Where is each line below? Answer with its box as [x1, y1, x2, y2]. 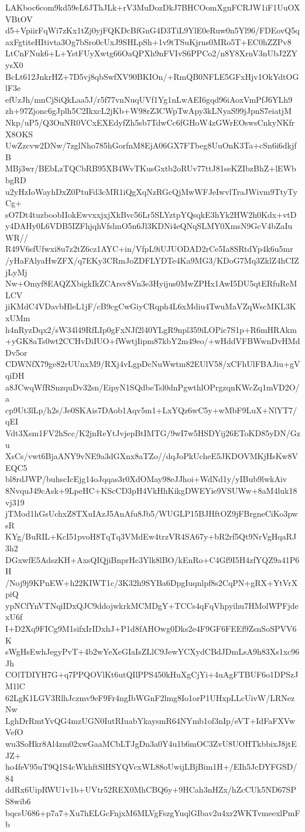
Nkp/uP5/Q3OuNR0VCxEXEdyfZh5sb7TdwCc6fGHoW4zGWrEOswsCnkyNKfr [5, 116, 295, 128]
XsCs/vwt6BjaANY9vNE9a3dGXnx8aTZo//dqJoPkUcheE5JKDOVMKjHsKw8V [5, 450, 298, 462]
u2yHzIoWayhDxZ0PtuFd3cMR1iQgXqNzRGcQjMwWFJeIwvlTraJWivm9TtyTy [5, 185, 298, 197]
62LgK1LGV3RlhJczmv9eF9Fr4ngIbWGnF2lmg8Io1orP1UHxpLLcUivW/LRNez [5, 691, 295, 703]
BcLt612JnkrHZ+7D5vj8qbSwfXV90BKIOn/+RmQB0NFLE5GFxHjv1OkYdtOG [5, 70, 299, 82]
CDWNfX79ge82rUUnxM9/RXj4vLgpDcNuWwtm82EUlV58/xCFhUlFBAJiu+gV [5, 358, 300, 370]
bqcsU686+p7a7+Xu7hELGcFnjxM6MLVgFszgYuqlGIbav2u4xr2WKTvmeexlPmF [5, 806, 300, 818]
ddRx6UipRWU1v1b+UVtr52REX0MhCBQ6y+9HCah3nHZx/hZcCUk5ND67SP [5, 783, 296, 796]
